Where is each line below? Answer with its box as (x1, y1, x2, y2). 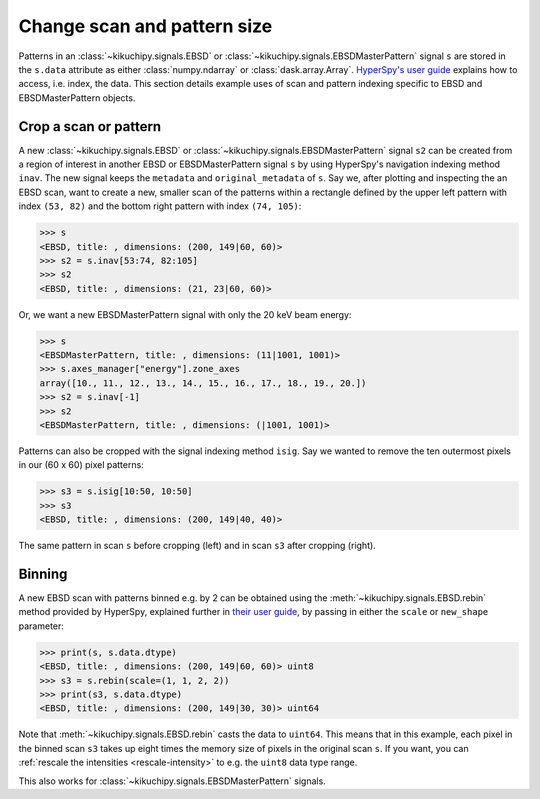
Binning (18, 565, 68, 582)
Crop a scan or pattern (18, 118, 162, 135)
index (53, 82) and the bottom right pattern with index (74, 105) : (18, 200, 302, 212)
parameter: (18, 620, 65, 632)
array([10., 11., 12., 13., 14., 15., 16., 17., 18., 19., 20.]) (39, 377, 367, 389)
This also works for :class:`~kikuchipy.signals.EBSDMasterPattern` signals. (18, 775, 327, 787)
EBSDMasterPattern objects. (18, 91, 136, 104)
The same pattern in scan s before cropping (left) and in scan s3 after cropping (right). (18, 540, 377, 552)
